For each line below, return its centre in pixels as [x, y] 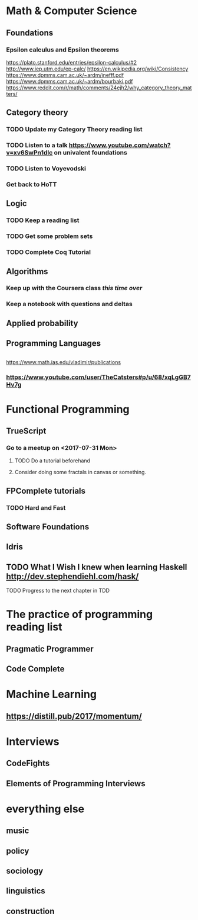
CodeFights [28, 763]
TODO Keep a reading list [43, 220]
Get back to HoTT [32, 184]
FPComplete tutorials [46, 490]
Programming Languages [54, 344]
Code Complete [35, 669]
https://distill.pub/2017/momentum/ [74, 716]
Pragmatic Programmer [50, 649]
